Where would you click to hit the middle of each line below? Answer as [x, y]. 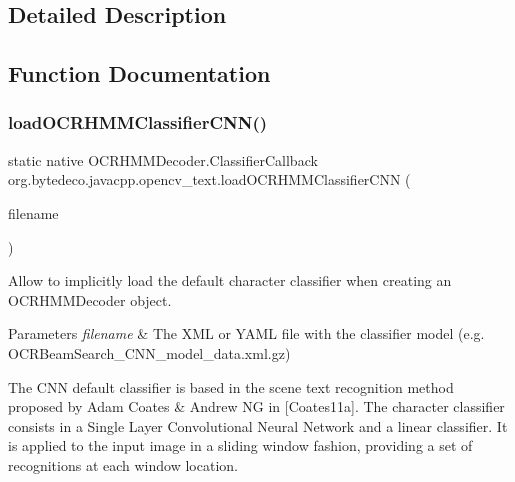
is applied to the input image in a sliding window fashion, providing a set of [240, 445]
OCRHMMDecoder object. [90, 299]
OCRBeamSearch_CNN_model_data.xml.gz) [149, 352]
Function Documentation [139, 73]
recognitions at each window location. [123, 464]
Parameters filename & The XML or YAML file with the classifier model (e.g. [246, 333]
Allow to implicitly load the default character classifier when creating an [230, 280]
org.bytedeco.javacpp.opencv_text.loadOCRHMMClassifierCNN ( [209, 179]
